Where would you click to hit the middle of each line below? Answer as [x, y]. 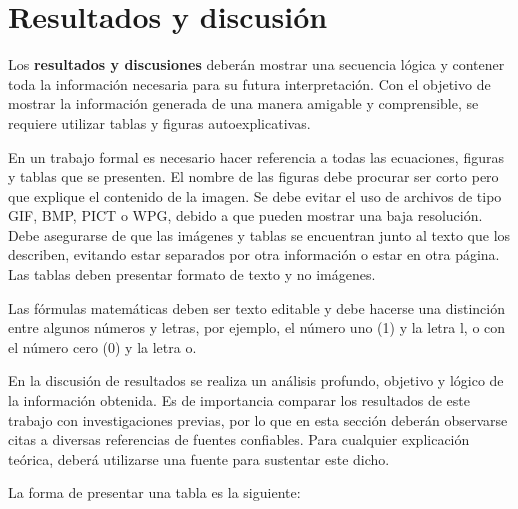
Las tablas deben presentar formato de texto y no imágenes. [192, 274]
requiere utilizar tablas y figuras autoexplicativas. [159, 122]
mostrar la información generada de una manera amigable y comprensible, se [243, 103]
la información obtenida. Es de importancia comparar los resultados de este [239, 400]
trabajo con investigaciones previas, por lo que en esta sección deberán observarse [258, 419]
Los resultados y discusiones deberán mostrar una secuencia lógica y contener [256, 64]
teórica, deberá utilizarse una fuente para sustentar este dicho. [199, 458]
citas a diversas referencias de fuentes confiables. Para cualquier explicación [239, 439]
